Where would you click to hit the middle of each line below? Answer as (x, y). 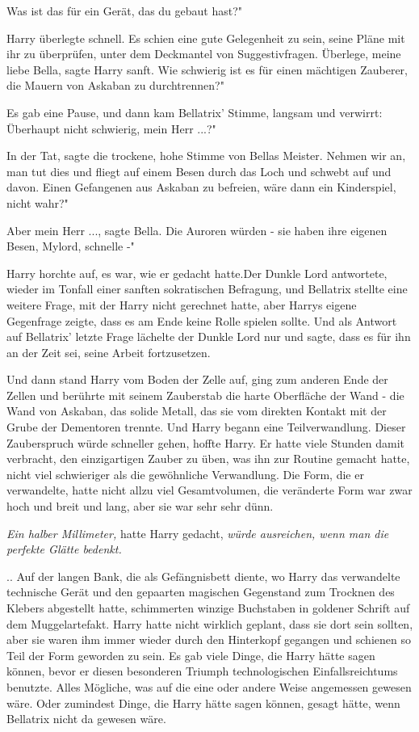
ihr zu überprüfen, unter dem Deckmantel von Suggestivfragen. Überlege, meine (204, 54)
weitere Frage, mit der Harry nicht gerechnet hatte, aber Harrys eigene (182, 304)
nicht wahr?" (38, 202)
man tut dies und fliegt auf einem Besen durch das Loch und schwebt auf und (199, 171)
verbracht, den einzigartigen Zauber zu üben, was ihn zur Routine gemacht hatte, (208, 459)
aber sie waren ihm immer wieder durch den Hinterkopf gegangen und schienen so (209, 639)
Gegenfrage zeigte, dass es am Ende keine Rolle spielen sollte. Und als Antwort (202, 320)
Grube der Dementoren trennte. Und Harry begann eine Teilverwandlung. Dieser (206, 427)
